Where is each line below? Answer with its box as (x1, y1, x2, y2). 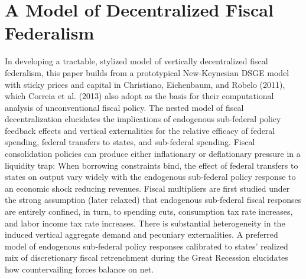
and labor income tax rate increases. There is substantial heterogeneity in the (5, 216, 285, 229)
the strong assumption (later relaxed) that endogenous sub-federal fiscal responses (5, 193, 302, 206)
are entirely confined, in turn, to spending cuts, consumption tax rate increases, (5, 205, 293, 218)
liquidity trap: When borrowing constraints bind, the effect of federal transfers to (5, 159, 298, 171)
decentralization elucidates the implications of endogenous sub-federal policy (5, 113, 281, 125)
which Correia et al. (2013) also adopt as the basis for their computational (5, 90, 274, 102)
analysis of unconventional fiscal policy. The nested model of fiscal (5, 101, 244, 113)
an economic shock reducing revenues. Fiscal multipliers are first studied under (5, 182, 290, 194)
